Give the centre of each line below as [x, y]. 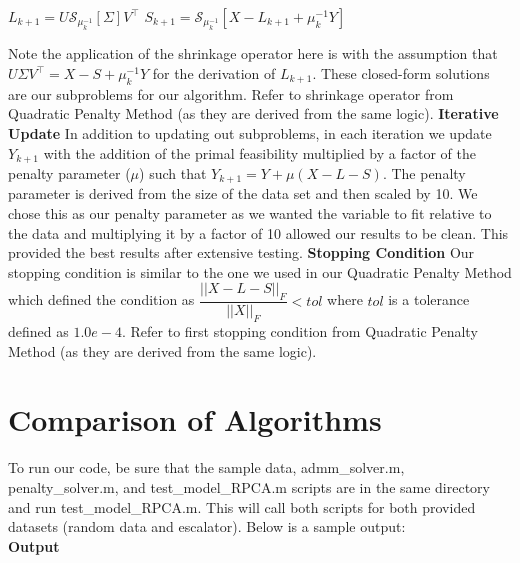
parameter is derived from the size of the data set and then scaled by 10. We [243, 193]
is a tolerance [429, 299]
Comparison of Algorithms [195, 419]
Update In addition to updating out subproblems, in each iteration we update [250, 132]
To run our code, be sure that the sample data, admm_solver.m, [206, 467]
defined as [38, 331]
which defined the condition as [101, 299]
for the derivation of [214, 73]
